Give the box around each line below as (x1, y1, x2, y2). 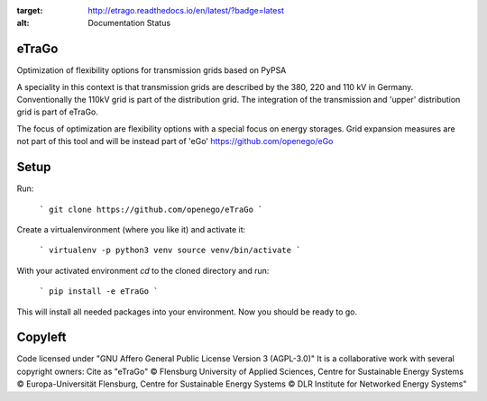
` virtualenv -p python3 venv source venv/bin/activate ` (39, 245, 301, 256)
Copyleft (16, 330, 67, 345)
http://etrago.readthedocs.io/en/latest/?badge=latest (87, 5, 284, 15)
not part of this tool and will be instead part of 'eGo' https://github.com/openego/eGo (16, 136, 334, 147)
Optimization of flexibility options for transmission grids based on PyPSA (16, 65, 287, 76)
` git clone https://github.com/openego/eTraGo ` (39, 204, 263, 214)
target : (16, 5, 43, 15)
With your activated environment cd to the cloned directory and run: (16, 265, 270, 276)
